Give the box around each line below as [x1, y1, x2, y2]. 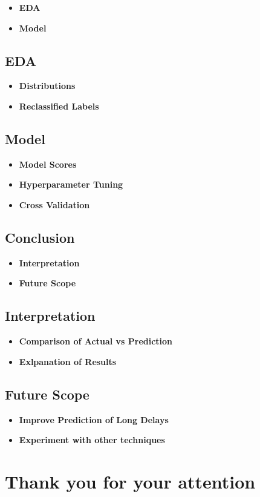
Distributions [19, 79, 76, 92]
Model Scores [19, 157, 77, 170]
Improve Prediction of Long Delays [19, 413, 169, 426]
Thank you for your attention [5, 469, 256, 493]
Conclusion [5, 228, 75, 246]
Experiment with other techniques [19, 433, 165, 446]
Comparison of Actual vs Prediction [19, 335, 173, 347]
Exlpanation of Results [19, 355, 117, 367]
